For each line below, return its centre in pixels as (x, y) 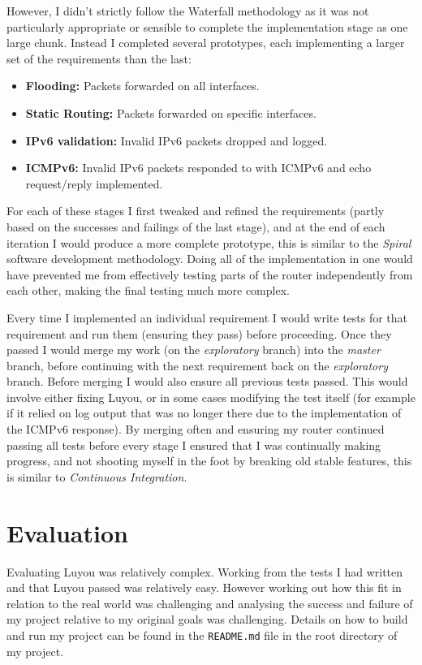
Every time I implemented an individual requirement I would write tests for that (207, 317)
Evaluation (67, 532)
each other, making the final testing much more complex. (148, 290)
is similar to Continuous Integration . (97, 476)
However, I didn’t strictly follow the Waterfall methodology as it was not (188, 11)
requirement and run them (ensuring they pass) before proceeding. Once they (199, 333)
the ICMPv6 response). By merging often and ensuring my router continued (196, 429)
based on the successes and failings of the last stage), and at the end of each (196, 226)
